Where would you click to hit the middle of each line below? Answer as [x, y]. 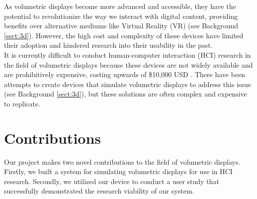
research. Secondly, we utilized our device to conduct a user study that [112, 181]
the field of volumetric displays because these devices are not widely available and [128, 64]
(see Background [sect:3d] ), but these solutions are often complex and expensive [126, 94]
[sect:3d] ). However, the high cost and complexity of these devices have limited [124, 35]
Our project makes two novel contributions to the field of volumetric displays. [122, 161]
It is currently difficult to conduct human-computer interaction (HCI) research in [128, 54]
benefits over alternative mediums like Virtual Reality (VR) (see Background [121, 26]
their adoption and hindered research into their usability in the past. [108, 45]
